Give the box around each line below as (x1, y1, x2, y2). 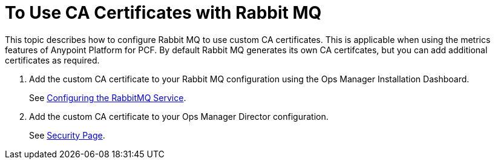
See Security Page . (29, 130, 105, 140)
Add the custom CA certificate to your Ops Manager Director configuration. (29, 111, 329, 122)
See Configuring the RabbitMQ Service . (29, 92, 186, 103)
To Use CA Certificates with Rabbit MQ (5, 2, 322, 23)
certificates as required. (5, 54, 100, 65)
